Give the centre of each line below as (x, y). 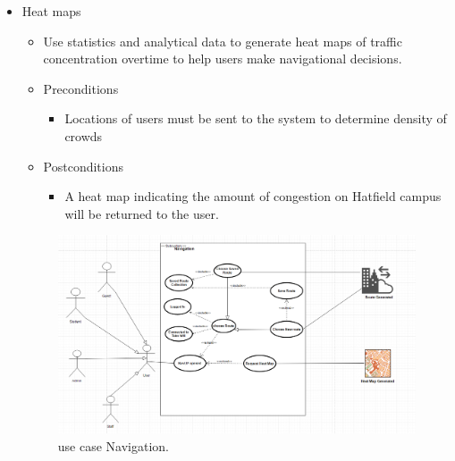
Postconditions (84, 166)
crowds (84, 135)
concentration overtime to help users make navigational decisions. (223, 59)
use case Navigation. (113, 445)
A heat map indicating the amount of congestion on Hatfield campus (253, 196)
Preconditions (81, 88)
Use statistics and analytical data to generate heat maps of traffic (223, 41)
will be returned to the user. (142, 213)
